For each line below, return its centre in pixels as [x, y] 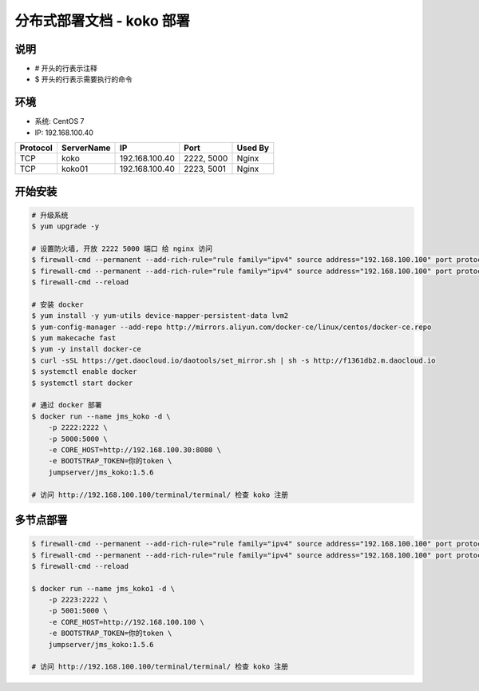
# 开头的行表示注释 [66, 69]
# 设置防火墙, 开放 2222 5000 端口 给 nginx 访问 [122, 248]
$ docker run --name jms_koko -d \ [101, 416]
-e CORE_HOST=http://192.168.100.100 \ [127, 622]
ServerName [86, 148]
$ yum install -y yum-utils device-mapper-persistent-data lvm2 [160, 316]
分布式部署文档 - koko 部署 [103, 21]
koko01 [75, 169]
